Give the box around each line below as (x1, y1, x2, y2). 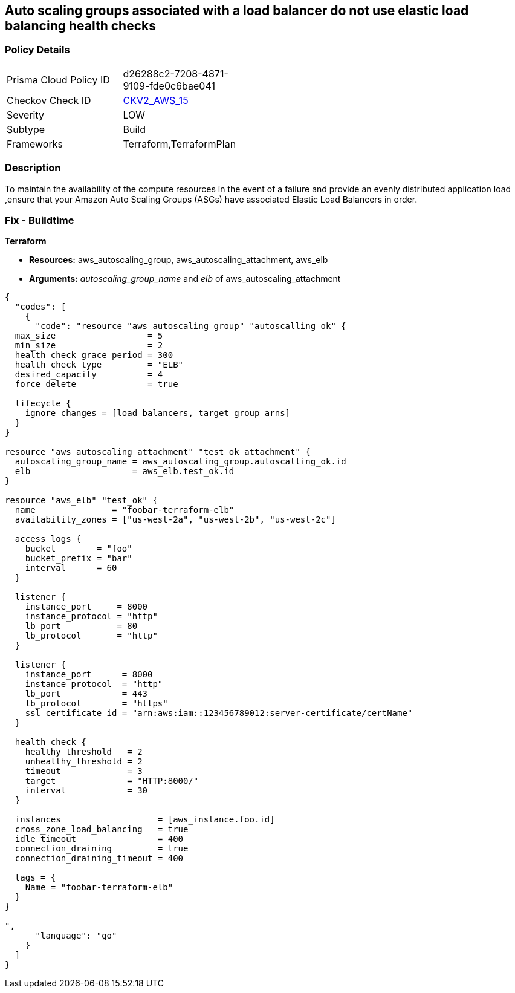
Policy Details (5, 44, 70, 56)
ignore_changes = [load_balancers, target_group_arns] (25, 408, 291, 418)
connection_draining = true (15, 844, 189, 854)
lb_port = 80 (25, 621, 138, 631)
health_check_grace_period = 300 (15, 350, 173, 360)
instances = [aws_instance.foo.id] (15, 815, 275, 825)
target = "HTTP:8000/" (25, 776, 199, 786)
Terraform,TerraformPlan (123, 137, 236, 150)
